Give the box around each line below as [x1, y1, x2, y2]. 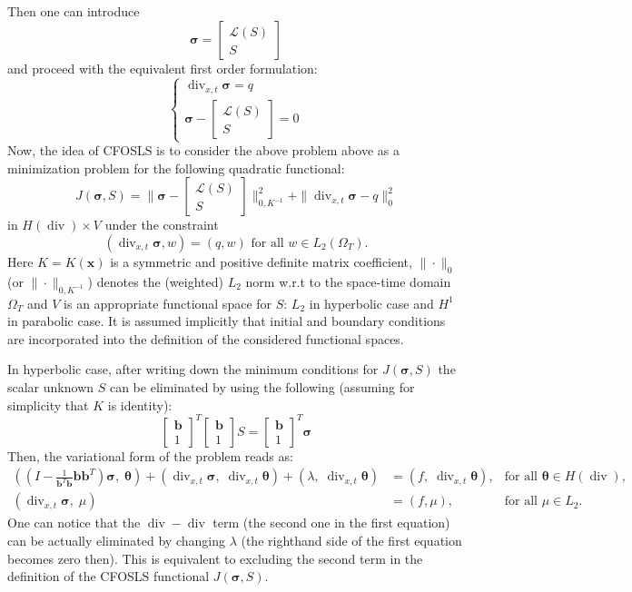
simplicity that [7, 395, 89, 414]
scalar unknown [7, 377, 94, 396]
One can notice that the [7, 513, 141, 532]
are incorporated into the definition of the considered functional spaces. [7, 329, 404, 348]
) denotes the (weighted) [87, 271, 223, 291]
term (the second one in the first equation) [212, 513, 450, 532]
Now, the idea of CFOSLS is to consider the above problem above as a [7, 141, 400, 160]
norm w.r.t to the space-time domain [245, 271, 451, 291]
